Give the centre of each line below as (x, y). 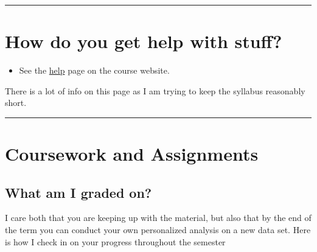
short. (16, 103)
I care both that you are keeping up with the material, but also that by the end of (158, 218)
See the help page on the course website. (94, 70)
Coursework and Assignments (132, 154)
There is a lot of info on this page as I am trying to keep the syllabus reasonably (155, 90)
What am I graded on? (78, 192)
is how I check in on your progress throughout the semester (115, 241)
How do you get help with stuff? (144, 41)
